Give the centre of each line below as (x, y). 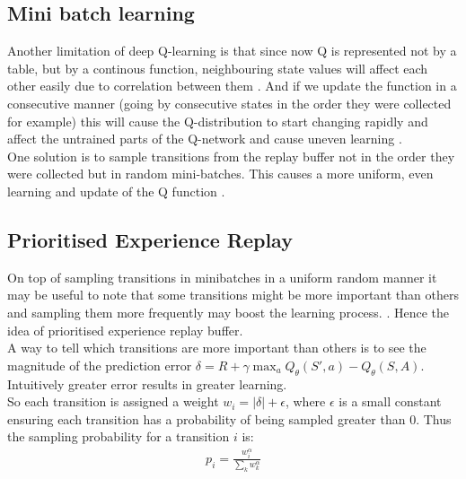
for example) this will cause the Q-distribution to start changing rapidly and (218, 121)
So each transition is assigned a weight (113, 401)
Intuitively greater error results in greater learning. (147, 383)
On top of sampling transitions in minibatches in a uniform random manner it (222, 277)
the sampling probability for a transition (119, 436)
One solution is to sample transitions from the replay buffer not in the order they (231, 156)
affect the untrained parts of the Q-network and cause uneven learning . (205, 139)
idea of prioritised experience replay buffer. (125, 330)
